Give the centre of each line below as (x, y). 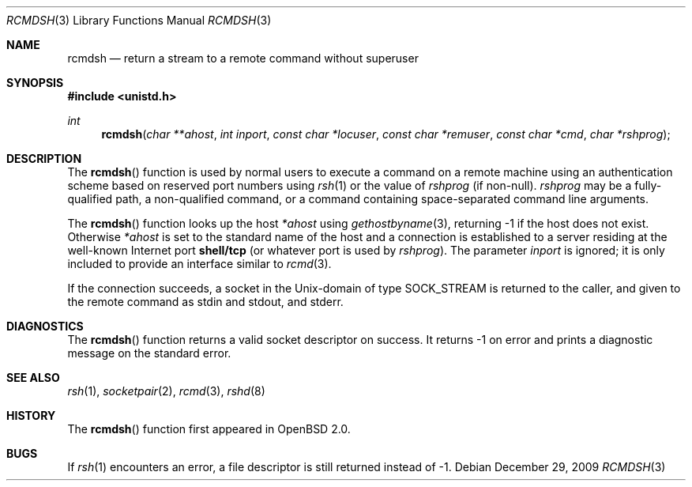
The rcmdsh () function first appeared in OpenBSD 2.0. (209, 429)
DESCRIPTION (44, 159)
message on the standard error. (149, 353)
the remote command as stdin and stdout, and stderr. (205, 302)
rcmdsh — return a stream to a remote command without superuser (243, 58)
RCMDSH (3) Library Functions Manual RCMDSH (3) (139, 20)
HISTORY (31, 415)
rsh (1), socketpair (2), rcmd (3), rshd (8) (166, 391)
